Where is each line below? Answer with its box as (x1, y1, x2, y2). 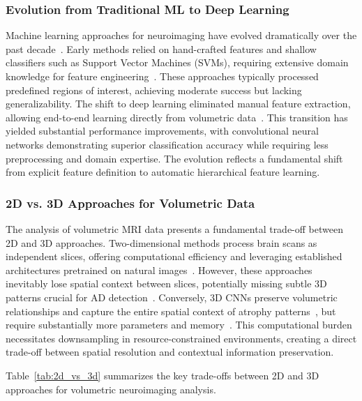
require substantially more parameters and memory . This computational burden (6, 317, 352, 332)
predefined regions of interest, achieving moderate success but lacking (6, 82, 302, 97)
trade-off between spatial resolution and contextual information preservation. (6, 345, 334, 359)
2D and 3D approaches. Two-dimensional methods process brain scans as (6, 235, 317, 250)
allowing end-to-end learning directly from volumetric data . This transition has (6, 109, 348, 124)
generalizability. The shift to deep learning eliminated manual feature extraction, (6, 96, 351, 111)
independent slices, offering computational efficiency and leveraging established (6, 249, 342, 264)
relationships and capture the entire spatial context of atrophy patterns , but (6, 303, 336, 318)
